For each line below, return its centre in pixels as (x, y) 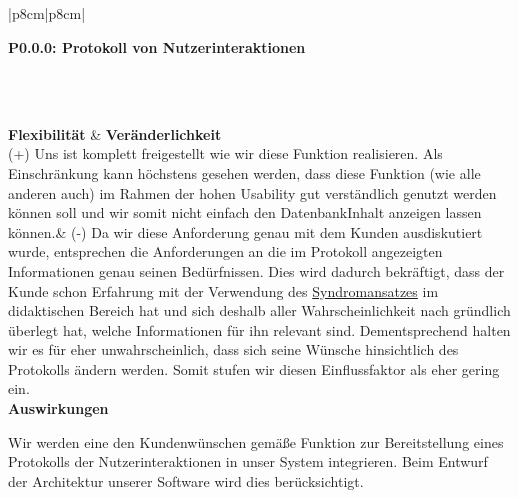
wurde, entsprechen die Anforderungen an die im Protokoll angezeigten (225, 251)
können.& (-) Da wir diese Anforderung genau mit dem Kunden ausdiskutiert (245, 231)
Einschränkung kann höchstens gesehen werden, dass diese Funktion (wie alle (244, 172)
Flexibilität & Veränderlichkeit (115, 133)
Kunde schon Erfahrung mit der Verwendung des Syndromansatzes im (223, 290)
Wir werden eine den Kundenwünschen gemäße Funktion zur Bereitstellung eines (256, 441)
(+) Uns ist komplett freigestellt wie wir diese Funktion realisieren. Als (225, 153)
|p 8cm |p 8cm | (47, 13)
